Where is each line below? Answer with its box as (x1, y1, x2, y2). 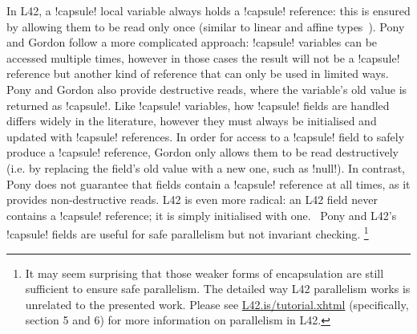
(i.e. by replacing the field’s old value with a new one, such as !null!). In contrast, (6, 159, 405, 176)
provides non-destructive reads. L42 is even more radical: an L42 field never (6, 191, 378, 208)
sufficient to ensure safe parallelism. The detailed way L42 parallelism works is (25, 280, 411, 297)
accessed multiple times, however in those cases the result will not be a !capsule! (6, 49, 400, 66)
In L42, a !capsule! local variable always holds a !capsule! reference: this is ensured (6, 2, 411, 18)
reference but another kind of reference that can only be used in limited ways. (6, 65, 389, 82)
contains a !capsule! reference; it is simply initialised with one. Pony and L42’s (6, 206, 397, 223)
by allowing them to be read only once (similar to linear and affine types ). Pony (6, 18, 405, 35)
